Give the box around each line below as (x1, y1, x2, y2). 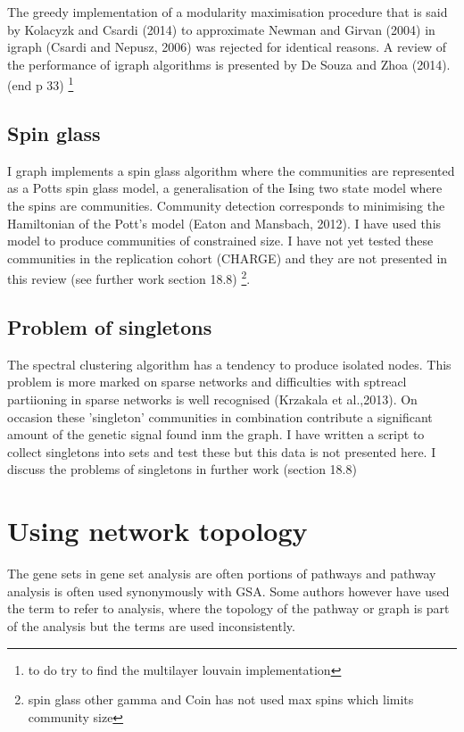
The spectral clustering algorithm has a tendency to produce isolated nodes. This (7, 354, 452, 373)
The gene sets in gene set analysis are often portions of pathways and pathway (7, 564, 436, 583)
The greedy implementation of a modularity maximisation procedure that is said (7, 3, 448, 21)
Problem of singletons (7, 313, 212, 341)
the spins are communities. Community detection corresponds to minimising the (7, 196, 445, 215)
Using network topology (7, 512, 308, 549)
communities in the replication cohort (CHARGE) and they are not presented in (7, 248, 448, 267)
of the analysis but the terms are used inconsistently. (7, 616, 295, 635)
